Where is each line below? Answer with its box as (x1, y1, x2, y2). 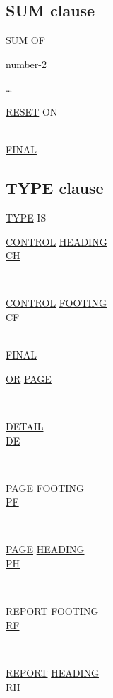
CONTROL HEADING (6, 234, 107, 249)
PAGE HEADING (6, 542, 85, 557)
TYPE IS (6, 209, 47, 224)
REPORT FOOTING (6, 604, 99, 618)
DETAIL (6, 418, 44, 433)
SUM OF (6, 33, 45, 48)
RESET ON (6, 104, 58, 119)
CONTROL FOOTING (6, 295, 107, 310)
